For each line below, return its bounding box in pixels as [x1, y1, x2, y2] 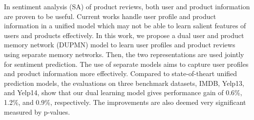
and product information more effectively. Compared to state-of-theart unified [4, 68, 237, 79]
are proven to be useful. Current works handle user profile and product [4, 11, 216, 21]
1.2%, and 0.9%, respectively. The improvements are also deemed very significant [4, 97, 246, 107]
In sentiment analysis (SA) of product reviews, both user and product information [4, 1, 250, 11]
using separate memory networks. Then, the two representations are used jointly [4, 49, 244, 59]
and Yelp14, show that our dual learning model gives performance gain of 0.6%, [4, 87, 242, 98]
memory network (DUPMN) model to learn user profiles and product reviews [4, 40, 235, 50]
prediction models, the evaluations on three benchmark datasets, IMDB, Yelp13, [4, 78, 244, 88]
